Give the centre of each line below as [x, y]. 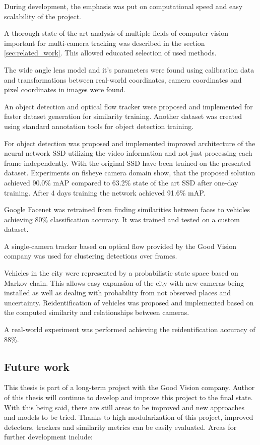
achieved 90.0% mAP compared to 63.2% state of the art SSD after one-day [121, 182]
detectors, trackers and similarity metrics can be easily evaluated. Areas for [120, 427]
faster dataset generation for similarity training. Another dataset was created [123, 116]
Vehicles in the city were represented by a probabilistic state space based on [121, 273]
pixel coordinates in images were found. [65, 89]
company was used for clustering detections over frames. [91, 256]
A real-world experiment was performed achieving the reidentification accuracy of [130, 329]
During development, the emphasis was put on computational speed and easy [123, 6]
